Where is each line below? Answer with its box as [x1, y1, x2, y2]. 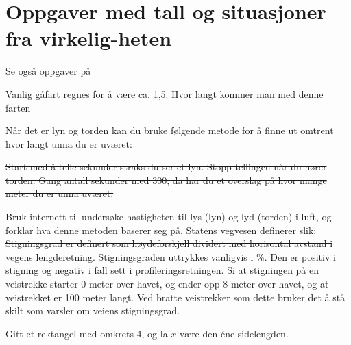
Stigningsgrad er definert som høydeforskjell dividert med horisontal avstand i [5, 236, 333, 251]
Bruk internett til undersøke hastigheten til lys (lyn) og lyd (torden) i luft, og [5, 209, 332, 224]
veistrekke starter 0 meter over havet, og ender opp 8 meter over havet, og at [5, 277, 329, 291]
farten [5, 100, 31, 114]
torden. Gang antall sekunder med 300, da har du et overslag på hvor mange [5, 172, 327, 187]
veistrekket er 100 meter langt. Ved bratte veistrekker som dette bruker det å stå [5, 290, 346, 304]
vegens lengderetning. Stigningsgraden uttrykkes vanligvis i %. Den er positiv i [5, 249, 336, 264]
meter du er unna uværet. [5, 186, 114, 201]
